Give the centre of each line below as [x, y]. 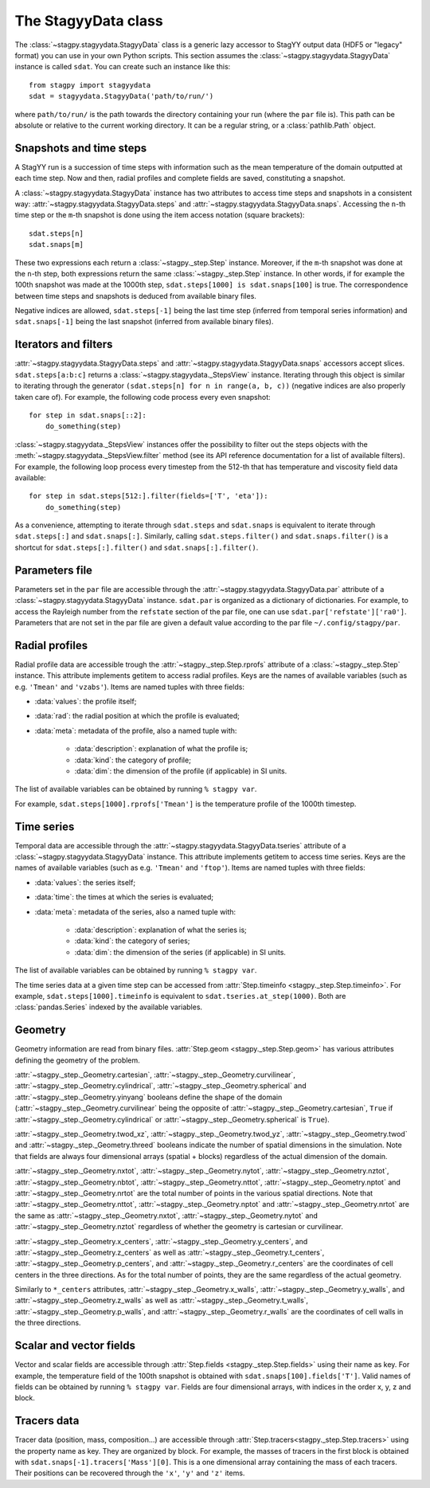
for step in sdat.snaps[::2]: [88, 415]
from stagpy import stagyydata [90, 85]
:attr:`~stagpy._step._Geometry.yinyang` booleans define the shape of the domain [149, 1097]
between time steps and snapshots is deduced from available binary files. [135, 296]
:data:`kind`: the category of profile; [133, 760]
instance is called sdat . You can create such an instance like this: [123, 67]
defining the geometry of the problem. [78, 1060]
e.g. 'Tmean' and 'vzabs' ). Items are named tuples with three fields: [129, 687]
